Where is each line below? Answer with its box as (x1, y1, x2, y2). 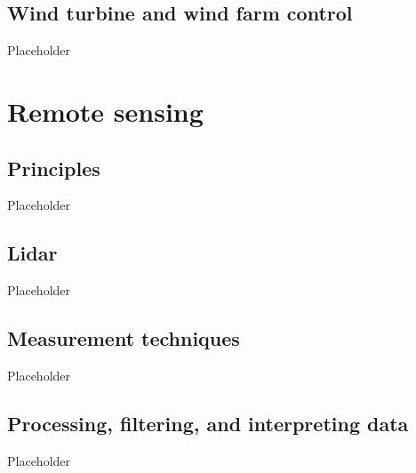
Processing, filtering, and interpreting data (7, 409, 409, 437)
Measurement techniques (7, 325, 240, 352)
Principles (7, 154, 100, 181)
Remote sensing (7, 92, 204, 129)
